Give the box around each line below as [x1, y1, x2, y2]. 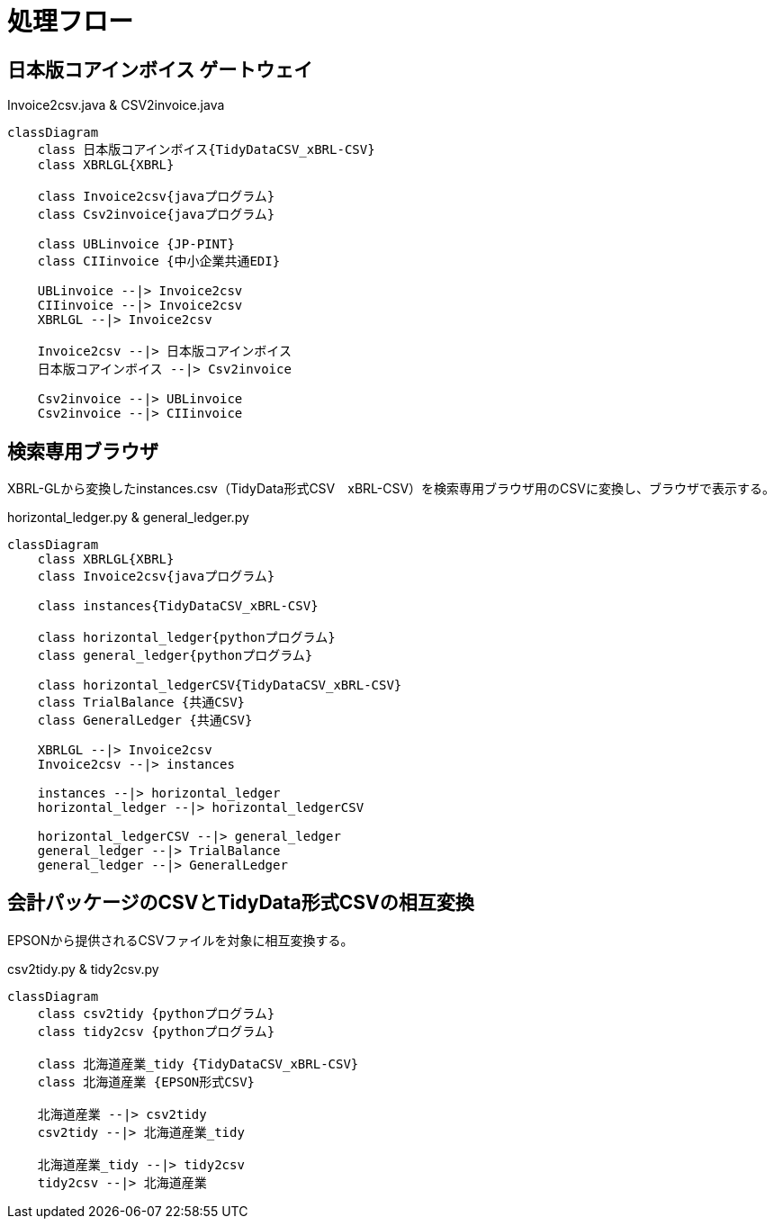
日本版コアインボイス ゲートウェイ [7, 58, 313, 81]
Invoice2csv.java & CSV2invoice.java [7, 97, 225, 113]
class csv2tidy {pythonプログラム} [37, 1005, 275, 1021]
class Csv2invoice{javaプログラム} [37, 207, 275, 222]
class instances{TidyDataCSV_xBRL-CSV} [37, 599, 319, 614]
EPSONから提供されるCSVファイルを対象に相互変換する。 [7, 932, 354, 948]
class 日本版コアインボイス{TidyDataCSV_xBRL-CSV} [37, 142, 375, 158]
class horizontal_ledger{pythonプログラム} [37, 630, 336, 645]
